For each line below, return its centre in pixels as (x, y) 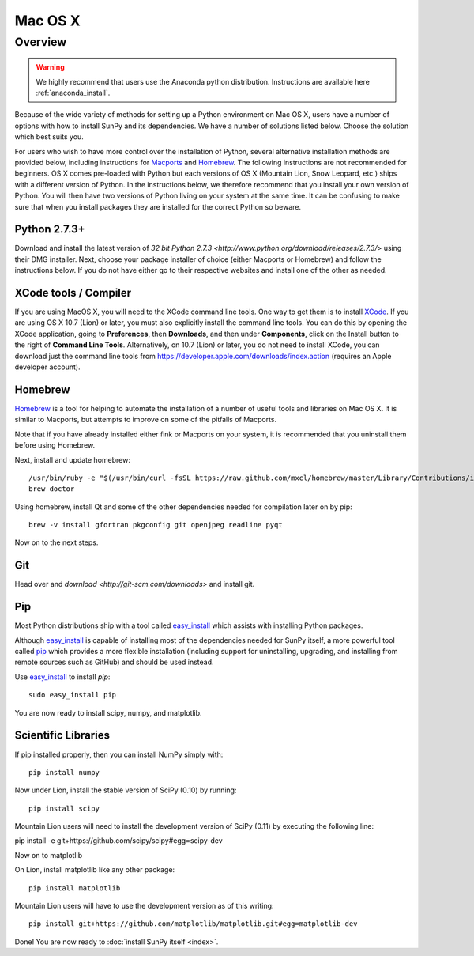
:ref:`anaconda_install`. (73, 93)
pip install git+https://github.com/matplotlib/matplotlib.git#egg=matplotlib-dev (193, 924)
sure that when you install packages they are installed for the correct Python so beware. (158, 206)
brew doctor (52, 489)
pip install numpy (64, 772)
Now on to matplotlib (49, 855)
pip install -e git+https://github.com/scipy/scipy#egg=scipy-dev (118, 841)
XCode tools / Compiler (73, 293)
